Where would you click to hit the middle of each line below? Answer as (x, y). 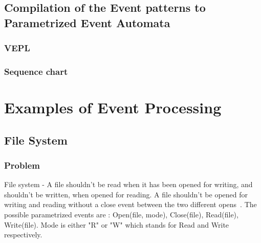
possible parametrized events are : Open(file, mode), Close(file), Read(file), (121, 215)
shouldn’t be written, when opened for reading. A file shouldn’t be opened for (126, 194)
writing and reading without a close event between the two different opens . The (130, 204)
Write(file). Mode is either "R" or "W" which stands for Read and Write (117, 224)
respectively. (23, 235)
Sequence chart (36, 71)
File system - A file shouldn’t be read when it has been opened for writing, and (128, 184)
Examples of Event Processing (113, 107)
